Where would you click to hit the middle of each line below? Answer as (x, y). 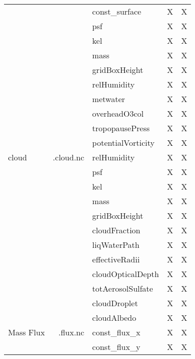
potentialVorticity (123, 143)
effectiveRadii (116, 259)
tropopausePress (121, 128)
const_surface (117, 11)
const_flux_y (116, 347)
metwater (109, 99)
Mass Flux (26, 332)
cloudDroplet (115, 303)
